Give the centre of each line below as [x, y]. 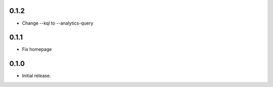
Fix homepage [37, 49]
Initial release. [36, 76]
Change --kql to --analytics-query [58, 23]
